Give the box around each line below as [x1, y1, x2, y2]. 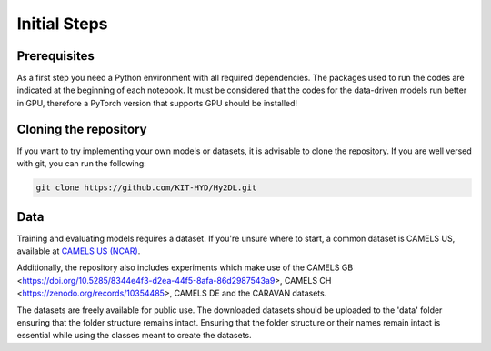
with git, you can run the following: [16, 158, 147, 169]
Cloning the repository [16, 121, 147, 136]
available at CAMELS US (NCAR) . [16, 246, 141, 256]
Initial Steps [16, 14, 108, 34]
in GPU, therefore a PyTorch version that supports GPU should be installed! [16, 97, 298, 108]
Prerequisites [16, 48, 95, 64]
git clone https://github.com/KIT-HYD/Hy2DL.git [35, 183, 257, 193]
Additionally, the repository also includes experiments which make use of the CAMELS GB [16, 262, 354, 273]
